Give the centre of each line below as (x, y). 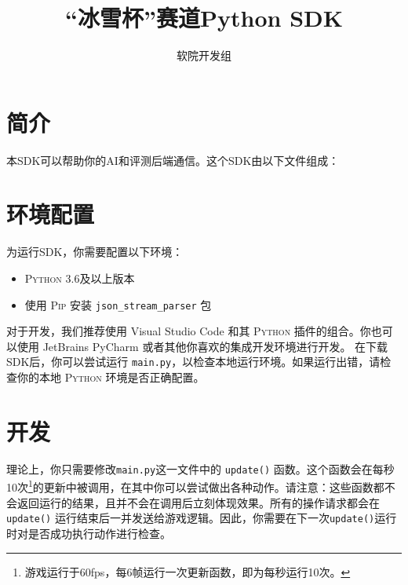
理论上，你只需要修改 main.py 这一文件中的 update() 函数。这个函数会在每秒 (200, 468)
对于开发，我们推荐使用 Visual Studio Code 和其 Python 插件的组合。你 (189, 331)
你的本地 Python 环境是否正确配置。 (111, 377)
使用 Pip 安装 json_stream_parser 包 (118, 304)
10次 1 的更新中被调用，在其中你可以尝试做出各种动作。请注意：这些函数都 (195, 486)
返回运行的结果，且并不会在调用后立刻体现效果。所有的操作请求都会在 (198, 502)
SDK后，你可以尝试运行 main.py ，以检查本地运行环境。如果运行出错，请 (193, 362)
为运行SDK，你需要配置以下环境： (95, 252)
